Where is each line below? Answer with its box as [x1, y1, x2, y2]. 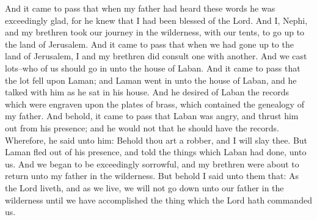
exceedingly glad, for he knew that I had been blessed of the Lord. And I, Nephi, [5, 13, 308, 26]
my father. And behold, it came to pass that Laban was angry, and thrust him [5, 109, 299, 122]
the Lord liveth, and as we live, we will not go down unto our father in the [5, 181, 284, 194]
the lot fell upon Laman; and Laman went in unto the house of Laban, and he [5, 73, 297, 86]
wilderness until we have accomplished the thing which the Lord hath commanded [5, 193, 312, 206]
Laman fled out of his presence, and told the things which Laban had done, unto [5, 145, 307, 158]
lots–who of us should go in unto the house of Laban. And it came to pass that [5, 61, 301, 74]
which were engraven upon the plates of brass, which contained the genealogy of [5, 97, 304, 110]
